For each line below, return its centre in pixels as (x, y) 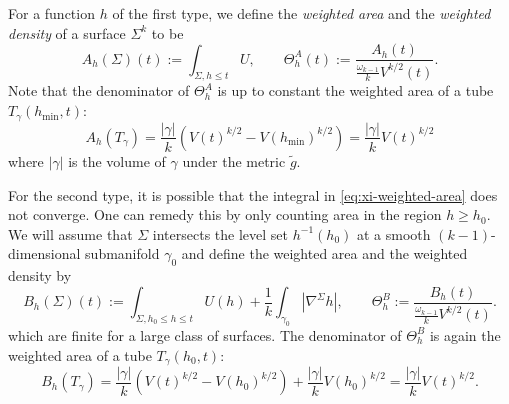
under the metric (234, 160)
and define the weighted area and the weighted (324, 253)
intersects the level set (220, 233)
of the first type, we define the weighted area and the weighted (301, 13)
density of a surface (67, 32)
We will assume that (70, 233)
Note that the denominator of (99, 90)
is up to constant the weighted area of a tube (355, 90)
